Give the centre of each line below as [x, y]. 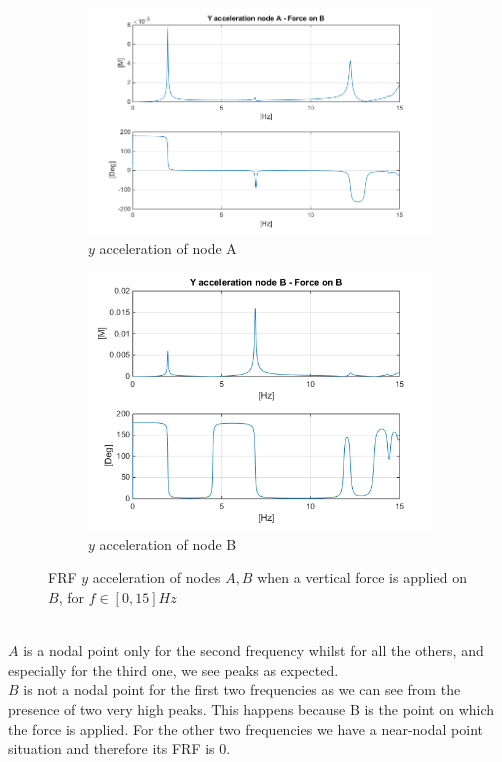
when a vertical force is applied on [362, 577]
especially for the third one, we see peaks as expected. [173, 669]
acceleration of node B [168, 543]
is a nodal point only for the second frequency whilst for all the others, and [253, 650]
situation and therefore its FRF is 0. [119, 748]
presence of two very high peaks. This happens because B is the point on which [251, 708]
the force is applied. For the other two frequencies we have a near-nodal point [245, 728]
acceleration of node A [168, 247]
